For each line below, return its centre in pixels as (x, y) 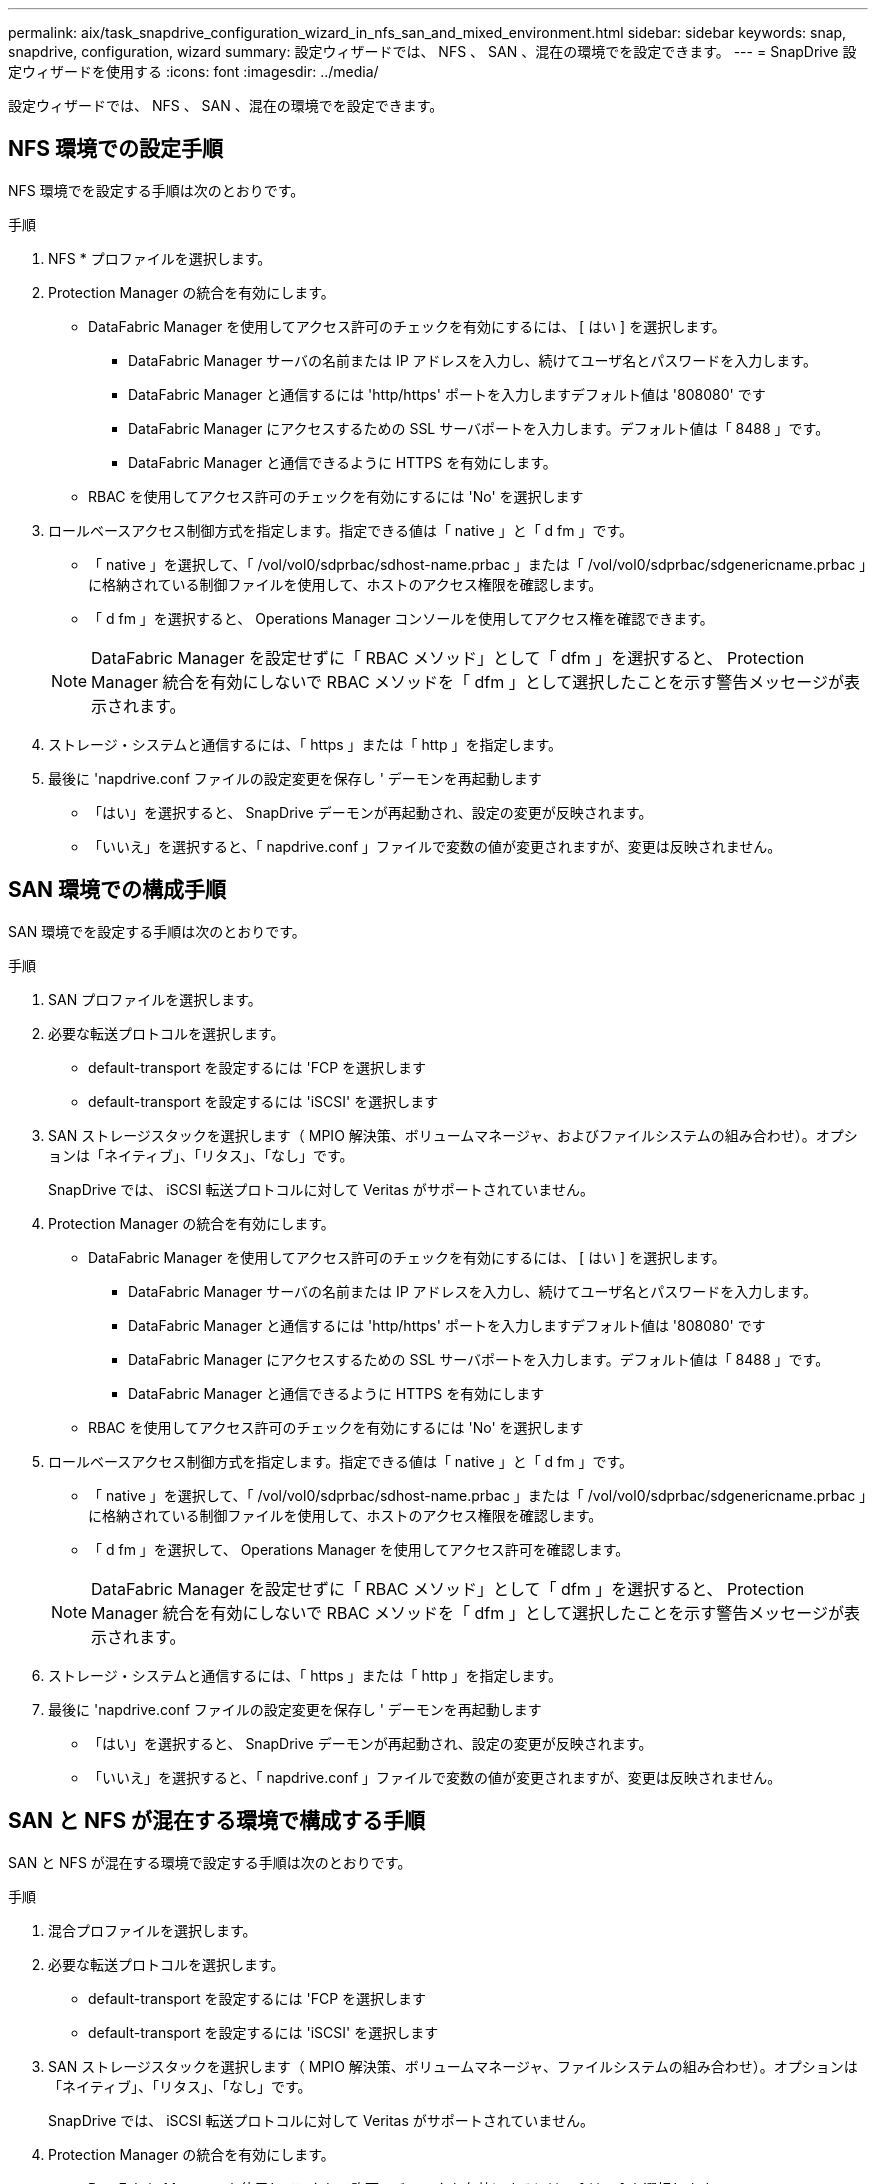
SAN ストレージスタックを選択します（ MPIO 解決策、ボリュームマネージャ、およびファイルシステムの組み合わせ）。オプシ (453, 1135)
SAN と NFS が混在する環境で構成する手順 (217, 1821)
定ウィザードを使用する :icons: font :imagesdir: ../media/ (193, 71)
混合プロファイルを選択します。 (152, 1930)
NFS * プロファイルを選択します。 (160, 258)
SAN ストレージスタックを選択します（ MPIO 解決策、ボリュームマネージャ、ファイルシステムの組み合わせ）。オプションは (453, 2066)
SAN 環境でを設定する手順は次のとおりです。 (157, 931)
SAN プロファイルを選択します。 (155, 999)
